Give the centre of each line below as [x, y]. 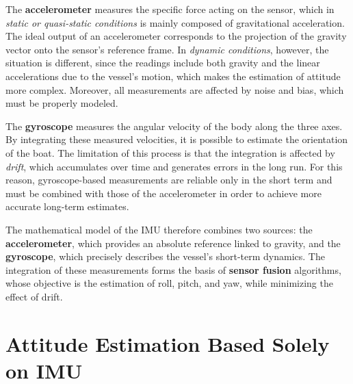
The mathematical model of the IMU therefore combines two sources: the [159, 229]
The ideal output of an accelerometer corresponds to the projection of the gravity [176, 36]
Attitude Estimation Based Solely [168, 343]
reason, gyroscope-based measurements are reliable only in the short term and [169, 180]
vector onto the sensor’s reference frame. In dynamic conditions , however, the [167, 49]
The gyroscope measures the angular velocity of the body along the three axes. [174, 126]
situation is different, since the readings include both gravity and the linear [163, 63]
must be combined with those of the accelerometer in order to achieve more [164, 193]
